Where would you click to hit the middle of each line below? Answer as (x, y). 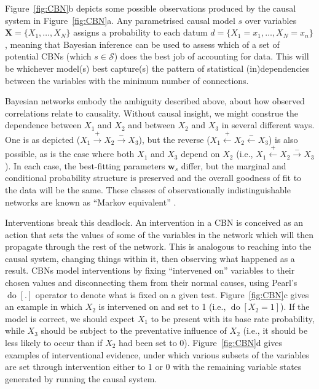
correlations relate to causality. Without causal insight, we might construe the (152, 113)
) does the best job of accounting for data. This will (211, 56)
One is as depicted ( (43, 139)
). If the (295, 306)
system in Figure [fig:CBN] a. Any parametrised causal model (120, 20)
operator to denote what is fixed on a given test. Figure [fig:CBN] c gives (172, 294)
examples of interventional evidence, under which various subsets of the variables (157, 354)
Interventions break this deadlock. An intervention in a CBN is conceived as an (154, 222)
